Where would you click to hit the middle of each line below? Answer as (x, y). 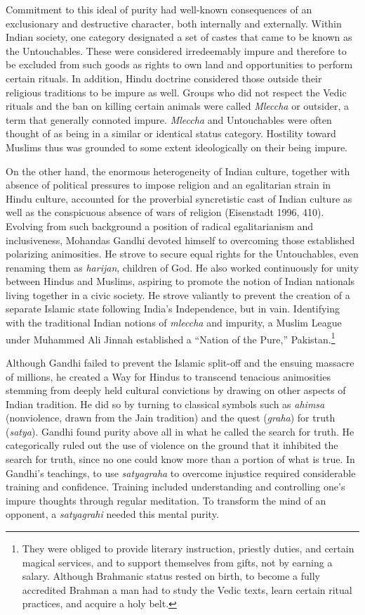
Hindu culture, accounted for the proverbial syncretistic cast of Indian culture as (179, 198)
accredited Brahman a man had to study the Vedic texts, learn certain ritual (187, 589)
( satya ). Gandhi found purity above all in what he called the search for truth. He (180, 431)
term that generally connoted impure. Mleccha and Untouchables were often (169, 119)
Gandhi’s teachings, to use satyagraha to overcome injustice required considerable (181, 473)
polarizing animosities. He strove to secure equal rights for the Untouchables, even (182, 254)
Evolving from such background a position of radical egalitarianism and (160, 226)
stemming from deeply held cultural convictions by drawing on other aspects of (176, 390)
